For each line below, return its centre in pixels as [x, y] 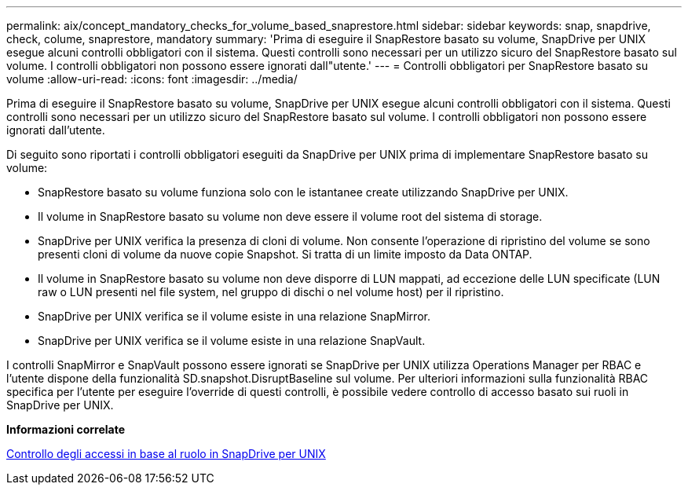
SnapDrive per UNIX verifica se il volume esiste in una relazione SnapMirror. [234, 316]
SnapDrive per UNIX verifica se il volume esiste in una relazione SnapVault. [232, 341]
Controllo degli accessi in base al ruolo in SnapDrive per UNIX [166, 454]
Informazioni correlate [66, 429]
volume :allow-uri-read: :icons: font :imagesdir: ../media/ [152, 79]
